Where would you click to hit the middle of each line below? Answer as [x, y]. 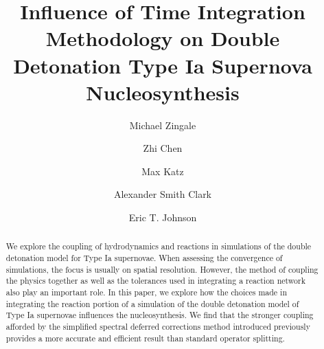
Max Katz [163, 171]
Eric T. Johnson [163, 217]
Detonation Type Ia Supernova [163, 65]
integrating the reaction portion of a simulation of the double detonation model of [152, 303]
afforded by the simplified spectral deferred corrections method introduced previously [158, 327]
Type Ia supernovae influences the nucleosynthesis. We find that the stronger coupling [160, 315]
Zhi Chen [163, 148]
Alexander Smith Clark [163, 194]
